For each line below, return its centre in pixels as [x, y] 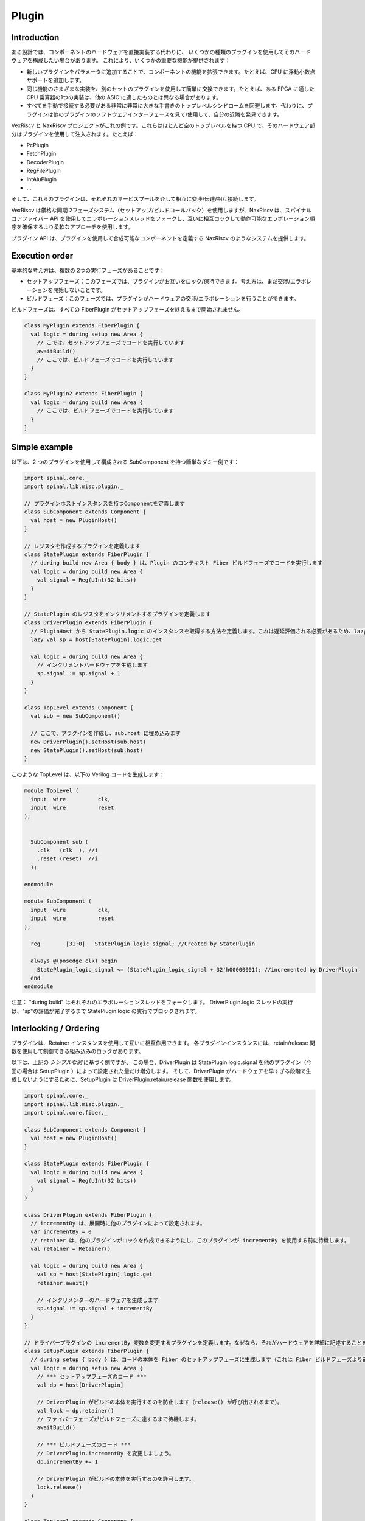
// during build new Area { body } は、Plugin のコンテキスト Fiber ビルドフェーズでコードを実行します [176, 563]
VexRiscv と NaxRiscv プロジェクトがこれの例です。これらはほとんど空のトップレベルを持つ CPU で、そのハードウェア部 [163, 125]
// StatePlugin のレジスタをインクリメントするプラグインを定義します [117, 614]
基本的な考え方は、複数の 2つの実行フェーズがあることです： [88, 270]
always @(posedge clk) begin [74, 961]
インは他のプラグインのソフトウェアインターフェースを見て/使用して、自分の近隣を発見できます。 [160, 114]
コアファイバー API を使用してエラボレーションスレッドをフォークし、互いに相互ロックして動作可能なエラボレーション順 [163, 218]
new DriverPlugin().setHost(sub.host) [88, 742]
